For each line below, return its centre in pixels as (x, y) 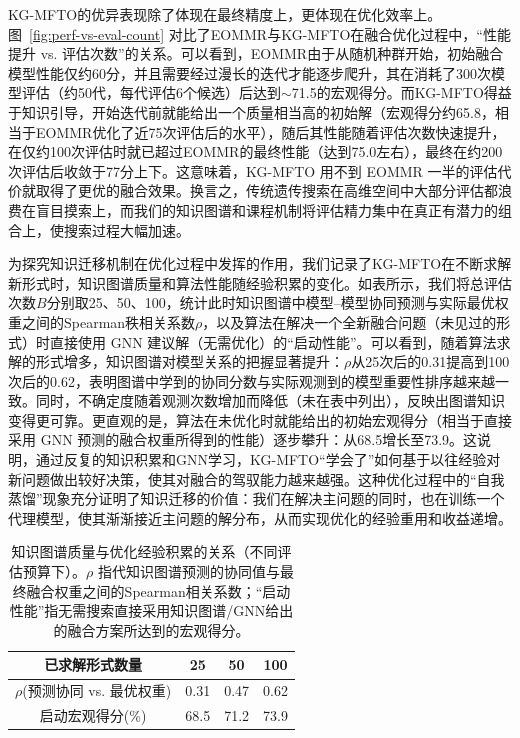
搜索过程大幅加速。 (126, 229)
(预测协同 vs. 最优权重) (97, 690)
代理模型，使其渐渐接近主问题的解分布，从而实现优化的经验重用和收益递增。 (260, 517)
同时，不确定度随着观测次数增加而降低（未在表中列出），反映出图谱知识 (270, 400)
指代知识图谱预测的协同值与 (188, 571)
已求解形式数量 (93, 664)
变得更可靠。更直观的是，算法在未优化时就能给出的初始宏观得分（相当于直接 (260, 419)
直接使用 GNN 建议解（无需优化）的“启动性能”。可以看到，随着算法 (273, 341)
